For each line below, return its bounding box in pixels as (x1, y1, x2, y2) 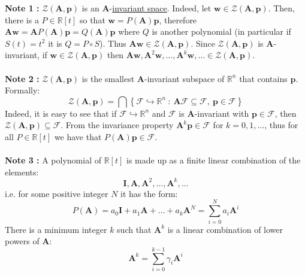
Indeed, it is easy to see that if (5, 107, 117, 119)
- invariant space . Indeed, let (109, 2, 212, 14)
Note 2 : (5, 72, 40, 84)
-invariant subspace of (144, 72, 225, 84)
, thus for (264, 119, 298, 131)
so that (79, 13, 105, 26)
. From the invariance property (61, 119, 174, 131)
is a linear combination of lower (167, 223, 283, 235)
